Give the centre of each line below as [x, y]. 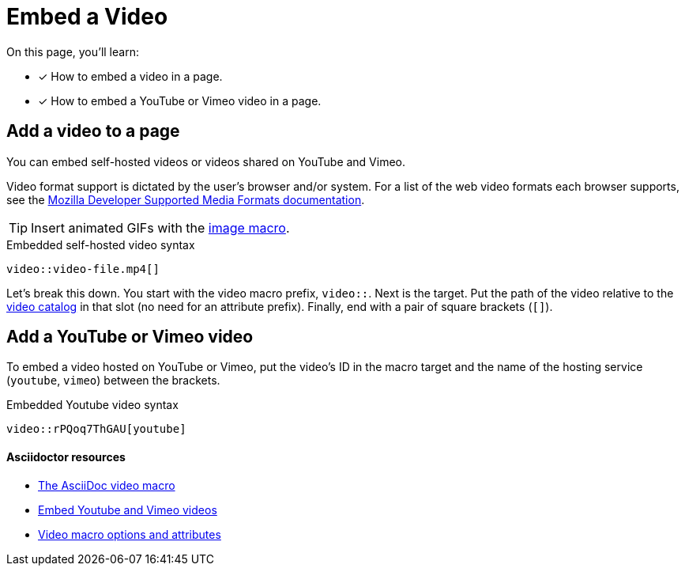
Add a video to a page [93, 131]
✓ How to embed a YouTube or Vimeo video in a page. [180, 100]
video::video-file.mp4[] [83, 269]
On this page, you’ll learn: [73, 51]
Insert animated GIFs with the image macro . [160, 227]
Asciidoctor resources [66, 457]
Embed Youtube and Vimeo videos [128, 509]
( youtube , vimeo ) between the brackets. [113, 381]
